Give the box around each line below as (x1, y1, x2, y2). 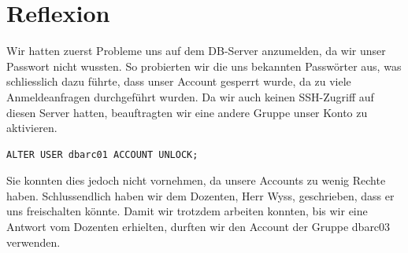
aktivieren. (6, 119, 57, 136)
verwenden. (6, 233, 61, 250)
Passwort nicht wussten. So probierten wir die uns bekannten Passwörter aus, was (6, 57, 402, 74)
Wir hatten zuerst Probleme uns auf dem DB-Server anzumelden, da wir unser (6, 42, 386, 59)
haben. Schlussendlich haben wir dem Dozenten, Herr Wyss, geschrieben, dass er (6, 187, 395, 203)
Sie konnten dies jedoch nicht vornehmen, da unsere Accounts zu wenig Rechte (6, 172, 386, 189)
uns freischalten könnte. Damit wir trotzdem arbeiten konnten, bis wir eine (6, 203, 368, 219)
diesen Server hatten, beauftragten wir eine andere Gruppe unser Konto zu (6, 104, 368, 120)
